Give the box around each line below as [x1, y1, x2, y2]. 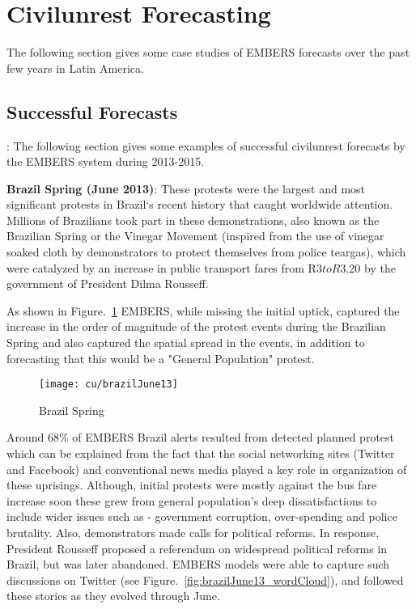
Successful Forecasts [6, 99, 178, 124]
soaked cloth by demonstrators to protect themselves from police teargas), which [6, 243, 406, 260]
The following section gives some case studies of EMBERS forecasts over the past [6, 44, 410, 61]
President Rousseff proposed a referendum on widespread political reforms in [6, 539, 388, 556]
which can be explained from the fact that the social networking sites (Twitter [6, 445, 395, 462]
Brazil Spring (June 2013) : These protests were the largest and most [6, 180, 365, 197]
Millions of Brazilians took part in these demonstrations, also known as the [6, 211, 380, 228]
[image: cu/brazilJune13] [39, 379, 178, 391]
